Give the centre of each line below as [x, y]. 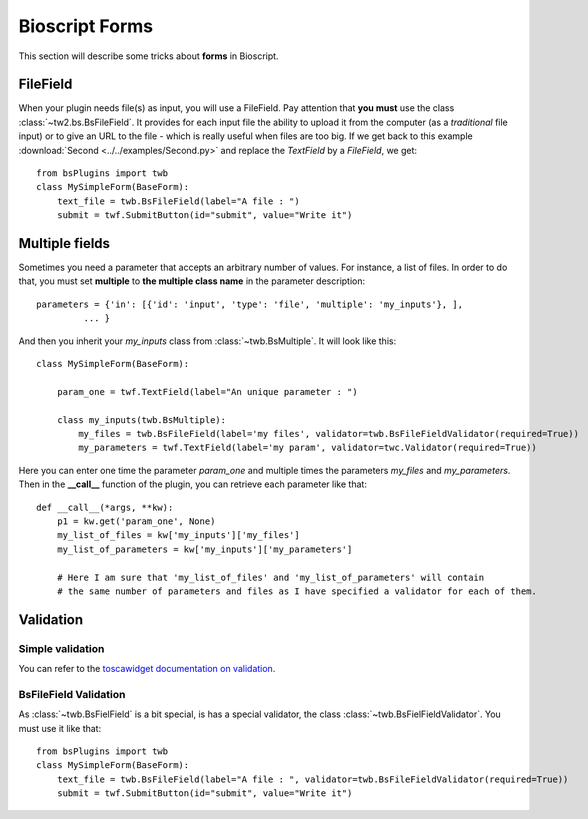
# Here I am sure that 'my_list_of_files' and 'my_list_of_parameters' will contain [270, 577]
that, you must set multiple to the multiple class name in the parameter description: [192, 281]
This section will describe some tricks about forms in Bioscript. [148, 56]
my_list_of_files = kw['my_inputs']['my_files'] [178, 535]
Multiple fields [64, 243]
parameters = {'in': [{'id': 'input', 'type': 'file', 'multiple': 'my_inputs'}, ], [250, 304]
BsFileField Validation [72, 694]
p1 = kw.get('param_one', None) [136, 521]
